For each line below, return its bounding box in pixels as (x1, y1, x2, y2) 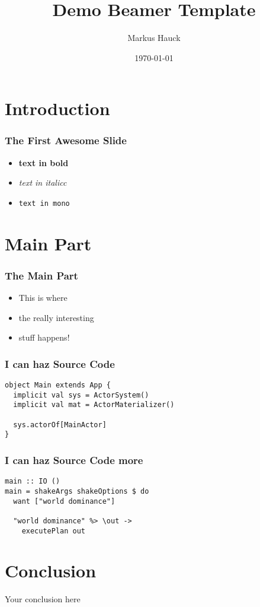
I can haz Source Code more (5, 453, 143, 468)
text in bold (18, 156, 69, 169)
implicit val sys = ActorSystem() (13, 390, 149, 399)
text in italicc (18, 176, 67, 189)
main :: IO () (5, 477, 60, 486)
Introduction (5, 96, 110, 120)
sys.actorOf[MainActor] (13, 420, 107, 429)
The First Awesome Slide (5, 133, 127, 148)
